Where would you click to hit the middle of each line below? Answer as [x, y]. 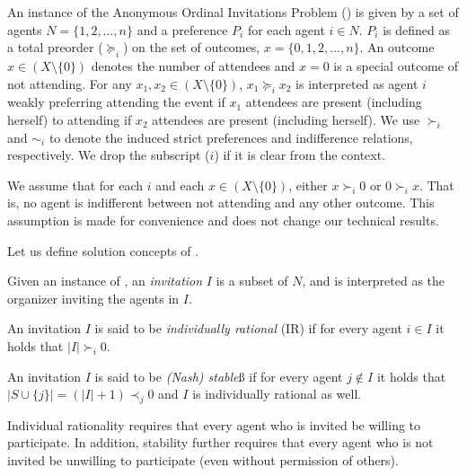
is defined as [416, 29]
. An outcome [397, 47]
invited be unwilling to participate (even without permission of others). [203, 460]
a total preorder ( [55, 47]
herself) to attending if [70, 119]
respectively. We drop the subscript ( [109, 155]
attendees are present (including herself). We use [286, 119]
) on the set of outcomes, [191, 47]
